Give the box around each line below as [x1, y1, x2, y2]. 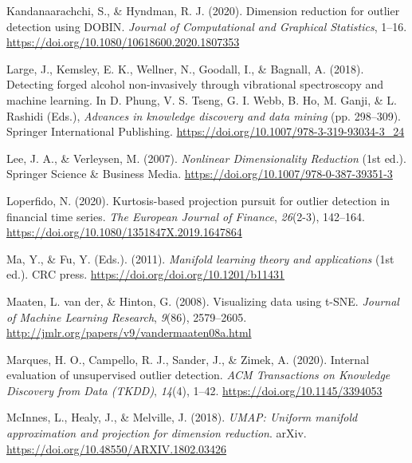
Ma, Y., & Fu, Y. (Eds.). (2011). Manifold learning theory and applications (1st [6, 250, 394, 267]
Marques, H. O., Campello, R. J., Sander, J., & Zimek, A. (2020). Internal [6, 350, 370, 367]
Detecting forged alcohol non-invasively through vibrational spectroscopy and [6, 76, 384, 93]
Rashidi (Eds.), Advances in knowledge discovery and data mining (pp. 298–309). [6, 107, 402, 124]
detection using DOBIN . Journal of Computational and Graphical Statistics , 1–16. [6, 18, 407, 34]
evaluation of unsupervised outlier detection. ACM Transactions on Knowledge [6, 366, 390, 383]
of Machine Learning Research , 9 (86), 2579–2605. [6, 308, 247, 325]
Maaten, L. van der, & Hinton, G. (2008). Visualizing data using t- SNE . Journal [6, 292, 399, 309]
